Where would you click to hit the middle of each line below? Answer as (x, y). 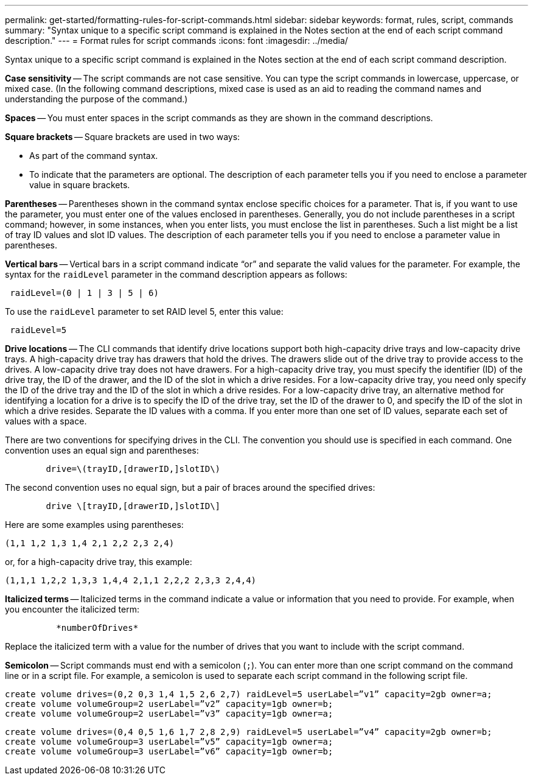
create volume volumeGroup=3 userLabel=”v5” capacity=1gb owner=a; (169, 742)
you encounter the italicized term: (72, 609)
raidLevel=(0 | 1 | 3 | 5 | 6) (84, 293)
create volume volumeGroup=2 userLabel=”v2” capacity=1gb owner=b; (169, 704)
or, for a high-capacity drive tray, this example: (99, 562)
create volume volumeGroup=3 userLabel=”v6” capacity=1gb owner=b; (169, 751)
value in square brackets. (80, 185)
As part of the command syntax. (94, 156)
